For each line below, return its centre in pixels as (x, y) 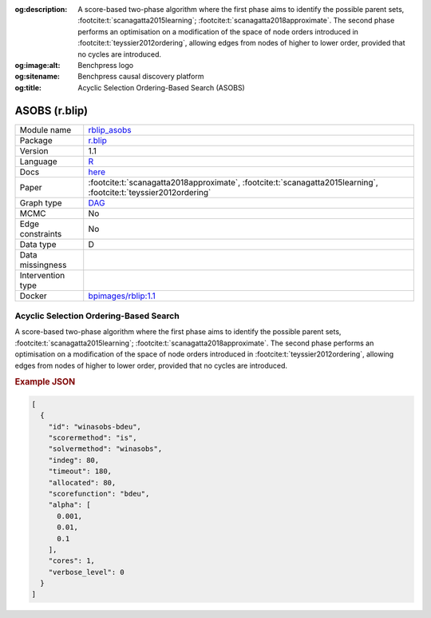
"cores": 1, (72, 561)
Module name (45, 130)
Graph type (41, 202)
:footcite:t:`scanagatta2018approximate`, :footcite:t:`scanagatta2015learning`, (233, 182)
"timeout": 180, (80, 471)
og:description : (41, 9)
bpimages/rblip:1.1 (122, 296)
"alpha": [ (69, 505)
